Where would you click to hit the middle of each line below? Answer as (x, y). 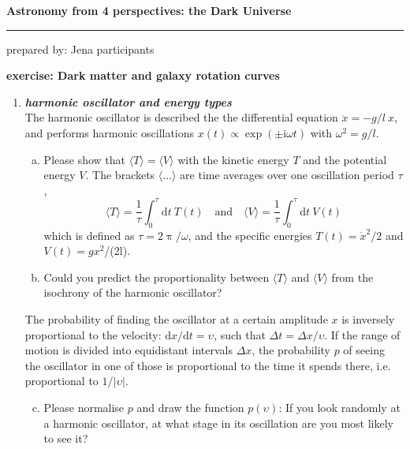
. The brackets (120, 175)
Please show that (84, 159)
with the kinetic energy (233, 159)
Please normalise (84, 407)
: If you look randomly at (339, 407)
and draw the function (190, 407)
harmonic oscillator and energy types (128, 101)
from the (352, 277)
